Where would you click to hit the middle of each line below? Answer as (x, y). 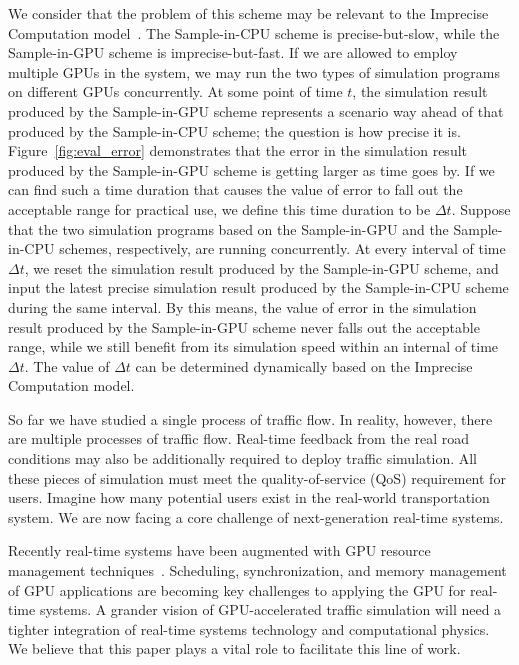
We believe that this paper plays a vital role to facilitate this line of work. (234, 648)
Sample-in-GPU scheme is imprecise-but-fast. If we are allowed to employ (233, 52)
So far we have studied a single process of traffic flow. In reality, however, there (250, 418)
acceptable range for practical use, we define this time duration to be (219, 208)
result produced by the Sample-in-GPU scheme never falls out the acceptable (244, 326)
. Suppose (481, 208)
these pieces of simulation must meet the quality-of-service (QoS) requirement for (257, 477)
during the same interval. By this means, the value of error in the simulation (242, 306)
